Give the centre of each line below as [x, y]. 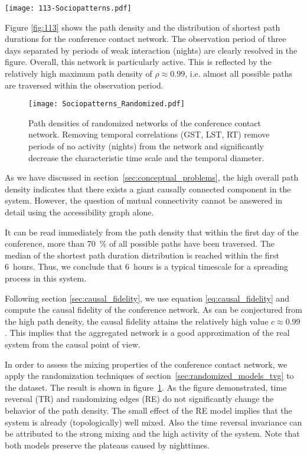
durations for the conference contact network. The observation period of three [146, 39]
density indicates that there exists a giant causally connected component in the [148, 189]
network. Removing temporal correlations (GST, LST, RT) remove [149, 134]
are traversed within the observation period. [84, 85]
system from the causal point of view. [73, 344]
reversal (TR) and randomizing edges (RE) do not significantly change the [139, 399]
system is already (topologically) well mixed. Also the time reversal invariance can [153, 422]
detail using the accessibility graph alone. [79, 212]
